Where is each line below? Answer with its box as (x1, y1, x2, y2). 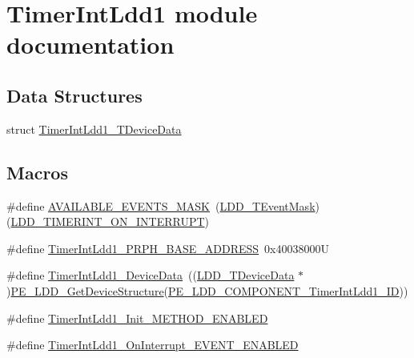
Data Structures (6, 82, 143, 107)
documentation (6, 28, 175, 61)
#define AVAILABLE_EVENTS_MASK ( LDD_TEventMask (6, 197, 316, 214)
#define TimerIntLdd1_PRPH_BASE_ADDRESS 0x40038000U (6, 239, 329, 256)
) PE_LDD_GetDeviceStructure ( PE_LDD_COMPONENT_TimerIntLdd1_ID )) (6, 282, 408, 299)
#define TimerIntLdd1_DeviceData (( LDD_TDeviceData (6, 267, 295, 284)
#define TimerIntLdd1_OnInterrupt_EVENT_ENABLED (6, 336, 299, 353)
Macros (6, 159, 68, 184)
